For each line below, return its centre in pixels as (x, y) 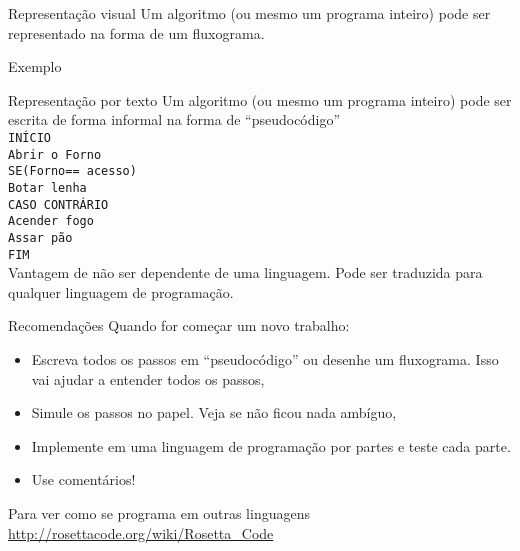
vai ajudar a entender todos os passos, (148, 378)
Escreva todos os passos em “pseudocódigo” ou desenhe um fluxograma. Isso (265, 359)
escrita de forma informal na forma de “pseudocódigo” (174, 119)
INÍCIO (29, 137)
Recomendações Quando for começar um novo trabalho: (179, 325)
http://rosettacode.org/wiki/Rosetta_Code (141, 532)
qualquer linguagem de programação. (121, 291)
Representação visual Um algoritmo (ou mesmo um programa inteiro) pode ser (249, 13)
